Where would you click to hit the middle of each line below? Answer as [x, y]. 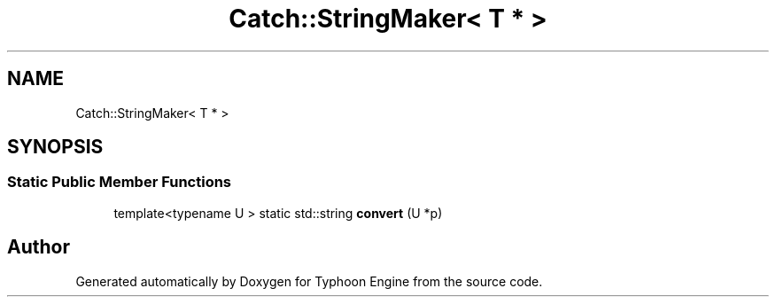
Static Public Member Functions [120, 182]
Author [39, 247]
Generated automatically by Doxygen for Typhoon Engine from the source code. [309, 281]
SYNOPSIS [55, 147]
